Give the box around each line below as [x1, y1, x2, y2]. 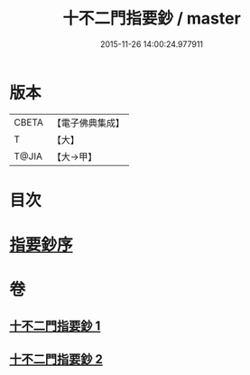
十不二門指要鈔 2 [9, 352, 104, 367]
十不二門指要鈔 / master [62, 8, 241, 29]
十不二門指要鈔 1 [9, 318, 101, 333]
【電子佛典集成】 [51, 117, 125, 129]
